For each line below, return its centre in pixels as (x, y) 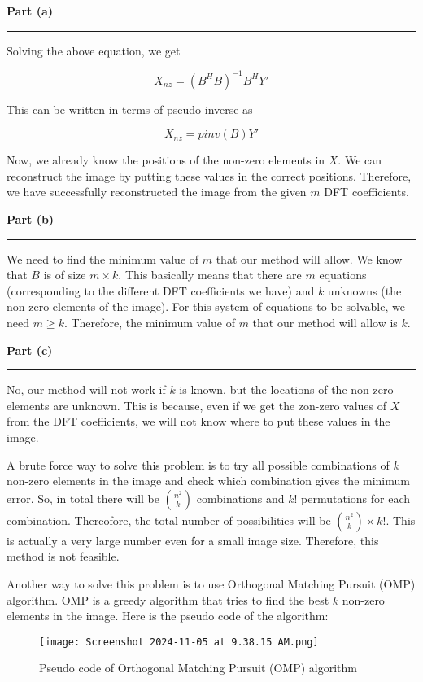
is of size (65, 275)
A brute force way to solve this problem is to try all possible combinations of (198, 464)
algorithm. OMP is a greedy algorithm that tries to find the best (168, 599)
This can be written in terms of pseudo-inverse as (130, 109)
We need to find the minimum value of (103, 258)
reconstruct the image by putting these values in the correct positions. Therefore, (209, 175)
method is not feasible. (63, 556)
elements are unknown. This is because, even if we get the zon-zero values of (197, 405)
